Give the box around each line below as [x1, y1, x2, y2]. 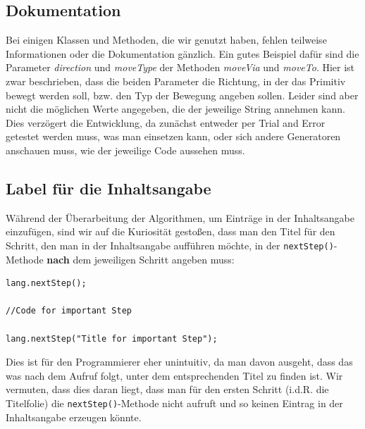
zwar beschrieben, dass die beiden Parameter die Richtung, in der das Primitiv [6, 73, 346, 88]
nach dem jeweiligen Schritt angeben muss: [47, 251, 235, 266]
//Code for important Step [6, 306, 132, 316]
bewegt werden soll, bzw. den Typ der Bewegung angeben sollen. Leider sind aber [6, 87, 359, 102]
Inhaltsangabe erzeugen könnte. [6, 409, 142, 424]
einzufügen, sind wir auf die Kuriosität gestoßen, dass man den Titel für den [6, 224, 335, 239]
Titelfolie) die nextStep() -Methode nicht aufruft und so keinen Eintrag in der [6, 395, 343, 410]
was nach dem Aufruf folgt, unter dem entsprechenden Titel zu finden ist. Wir [6, 368, 343, 383]
